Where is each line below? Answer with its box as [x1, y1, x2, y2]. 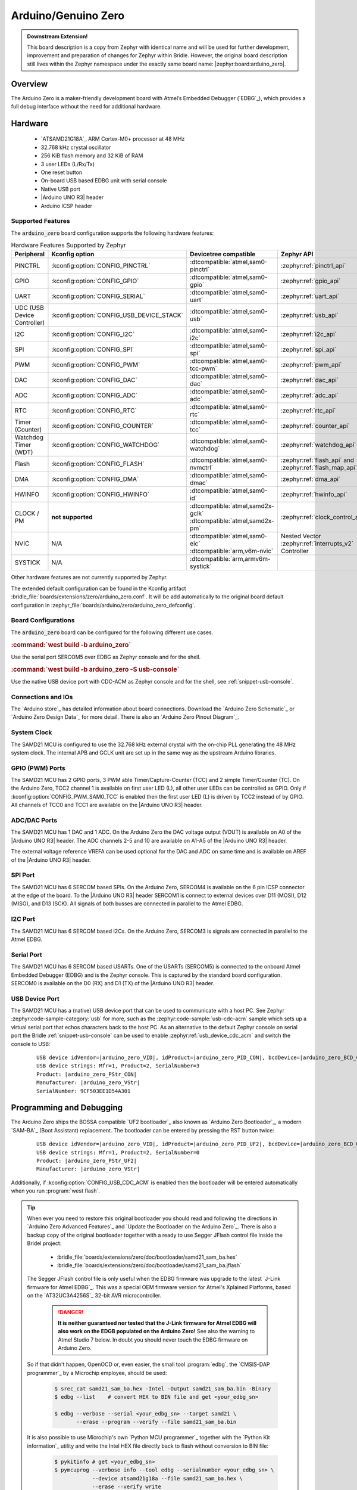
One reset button [40, 169, 83, 176]
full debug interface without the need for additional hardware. [11, 103, 162, 110]
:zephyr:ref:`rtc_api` [280, 406, 336, 415]
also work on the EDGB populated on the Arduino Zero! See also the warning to [58, 1328, 255, 1335]
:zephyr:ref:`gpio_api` [280, 277, 341, 285]
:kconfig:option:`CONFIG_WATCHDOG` [51, 441, 160, 449]
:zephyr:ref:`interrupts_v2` [280, 539, 354, 548]
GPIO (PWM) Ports [11, 763, 65, 772]
